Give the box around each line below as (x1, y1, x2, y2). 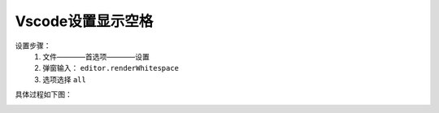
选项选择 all (42, 74, 87, 85)
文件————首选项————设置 (42, 51, 150, 61)
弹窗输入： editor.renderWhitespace (42, 63, 179, 73)
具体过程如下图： (15, 89, 72, 99)
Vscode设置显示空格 (15, 12, 154, 30)
